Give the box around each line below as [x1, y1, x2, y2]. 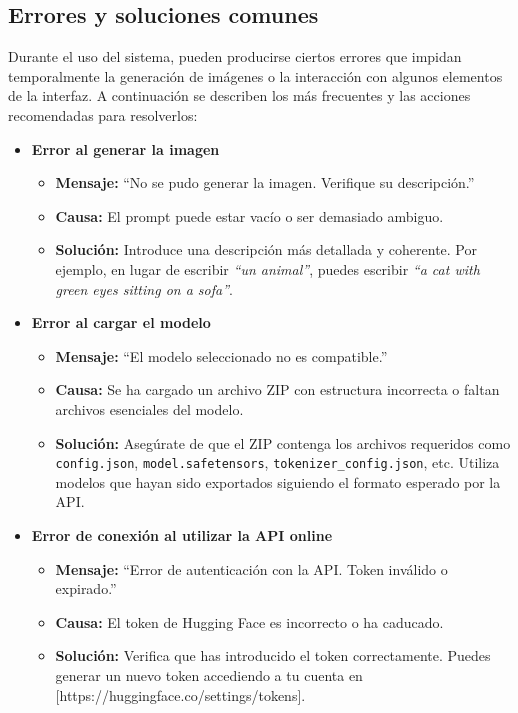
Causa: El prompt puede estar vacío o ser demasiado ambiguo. [55, 205, 444, 226]
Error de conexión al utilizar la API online [31, 524, 333, 545]
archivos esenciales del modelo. [55, 398, 244, 419]
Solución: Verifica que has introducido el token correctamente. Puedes [55, 645, 491, 666]
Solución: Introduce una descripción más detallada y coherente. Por [55, 239, 477, 260]
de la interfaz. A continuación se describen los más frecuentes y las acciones [8, 85, 471, 106]
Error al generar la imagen [31, 138, 220, 159]
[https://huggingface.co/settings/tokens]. [55, 684, 306, 705]
